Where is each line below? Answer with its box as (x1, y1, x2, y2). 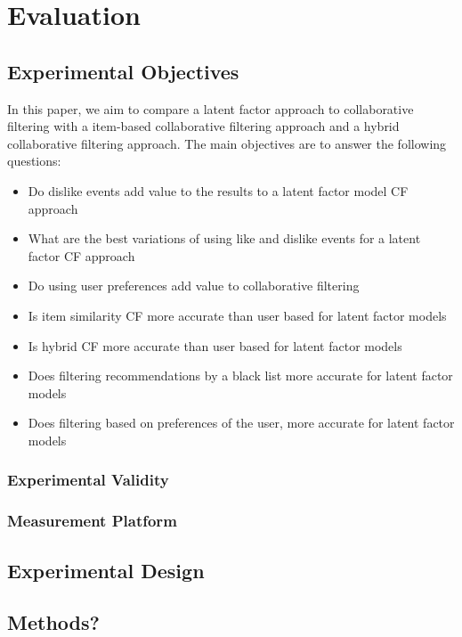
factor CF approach (28, 246, 135, 265)
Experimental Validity (7, 469, 169, 491)
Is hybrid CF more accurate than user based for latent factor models (28, 336, 402, 355)
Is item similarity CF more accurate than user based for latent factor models (28, 306, 447, 324)
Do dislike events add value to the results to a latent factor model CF (28, 181, 409, 200)
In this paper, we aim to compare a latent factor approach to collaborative (7, 99, 414, 118)
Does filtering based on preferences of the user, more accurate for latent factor (28, 413, 455, 432)
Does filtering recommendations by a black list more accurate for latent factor (28, 366, 453, 385)
